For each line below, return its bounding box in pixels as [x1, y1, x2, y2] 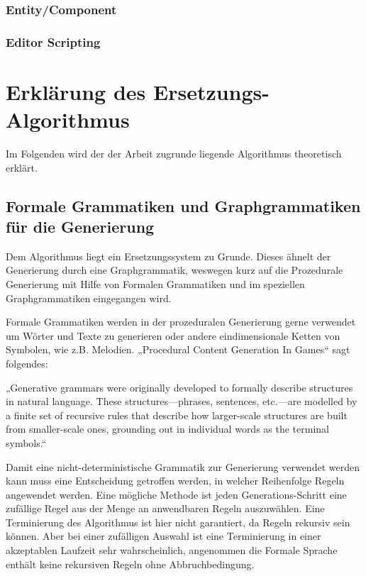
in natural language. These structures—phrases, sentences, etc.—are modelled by [6, 394, 357, 409]
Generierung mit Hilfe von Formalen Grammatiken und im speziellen [6, 276, 305, 291]
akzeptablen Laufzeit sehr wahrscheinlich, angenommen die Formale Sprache [6, 543, 338, 558]
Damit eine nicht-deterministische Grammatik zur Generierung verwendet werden [6, 459, 360, 474]
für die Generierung [6, 215, 155, 237]
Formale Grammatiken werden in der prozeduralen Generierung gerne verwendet [6, 314, 356, 329]
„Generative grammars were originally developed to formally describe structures [6, 380, 353, 394]
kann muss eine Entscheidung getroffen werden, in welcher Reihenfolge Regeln [6, 473, 345, 488]
